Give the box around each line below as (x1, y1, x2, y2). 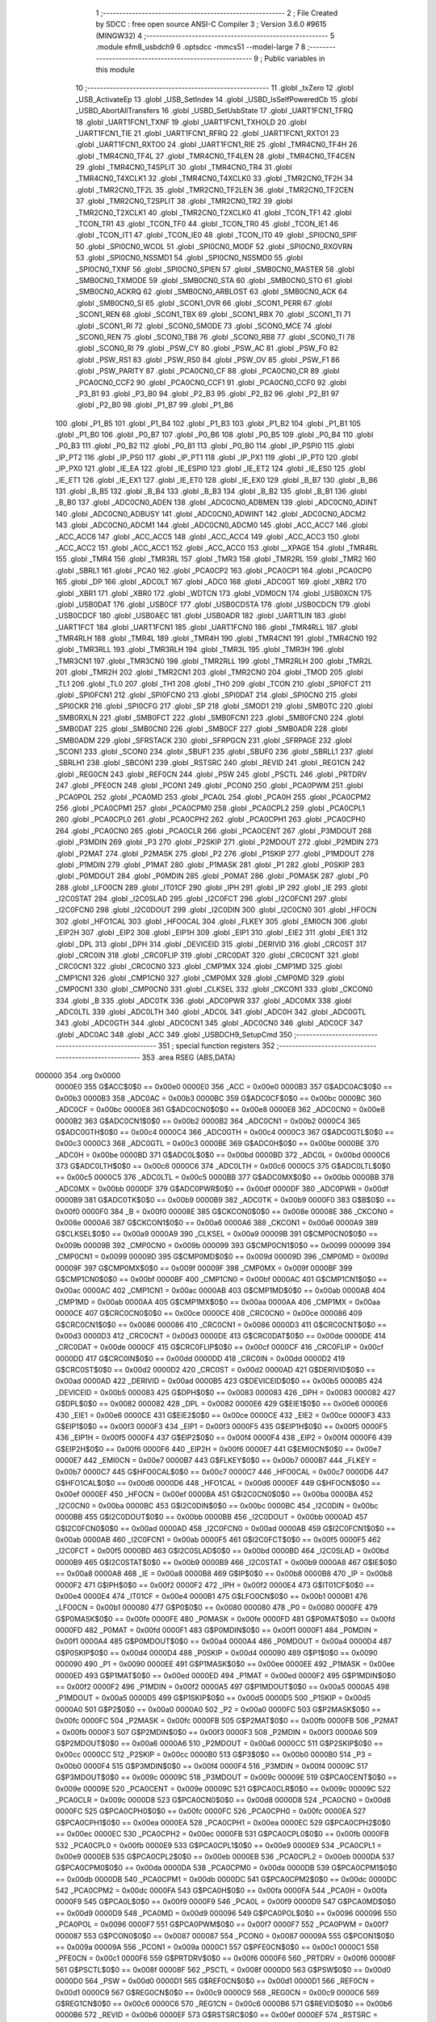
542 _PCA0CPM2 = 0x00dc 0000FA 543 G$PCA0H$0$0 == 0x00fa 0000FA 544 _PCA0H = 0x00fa (55, 1885, 388, 1896)
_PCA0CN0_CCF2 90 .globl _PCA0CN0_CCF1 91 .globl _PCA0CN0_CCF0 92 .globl (75, 377, 347, 387)
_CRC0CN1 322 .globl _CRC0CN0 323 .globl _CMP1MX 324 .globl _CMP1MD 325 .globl (55, 962, 342, 971)
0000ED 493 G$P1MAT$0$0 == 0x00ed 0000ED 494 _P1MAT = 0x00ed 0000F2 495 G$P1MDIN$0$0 (55, 1670, 396, 1680)
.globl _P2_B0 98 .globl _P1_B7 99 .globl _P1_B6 (75, 400, 234, 410)
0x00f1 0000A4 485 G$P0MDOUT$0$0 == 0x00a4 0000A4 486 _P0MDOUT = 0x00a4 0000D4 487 (55, 1636, 392, 1646)
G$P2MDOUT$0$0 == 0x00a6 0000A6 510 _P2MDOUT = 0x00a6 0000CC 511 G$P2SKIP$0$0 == (55, 1738, 384, 1748)
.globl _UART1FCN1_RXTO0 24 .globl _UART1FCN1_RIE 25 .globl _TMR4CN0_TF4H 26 (75, 140, 358, 150)
